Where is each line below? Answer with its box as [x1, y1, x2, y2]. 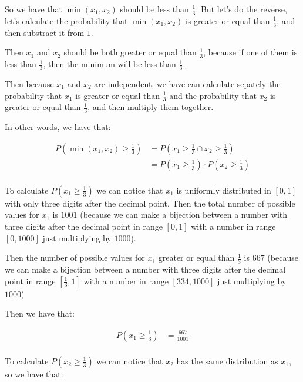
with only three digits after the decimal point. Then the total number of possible [5, 197, 295, 209]
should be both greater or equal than [63, 46, 197, 58]
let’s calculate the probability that [5, 14, 128, 26]
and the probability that [169, 89, 257, 101]
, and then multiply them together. [87, 101, 214, 113]
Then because [5, 77, 54, 89]
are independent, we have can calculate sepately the [94, 77, 281, 89]
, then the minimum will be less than [43, 58, 176, 70]
